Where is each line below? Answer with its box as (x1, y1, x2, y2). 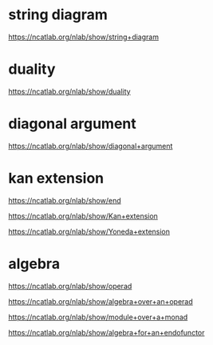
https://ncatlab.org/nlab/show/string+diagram (8, 32, 160, 42)
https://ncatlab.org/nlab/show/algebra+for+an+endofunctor (8, 327, 205, 337)
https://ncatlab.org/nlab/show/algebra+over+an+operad (8, 296, 193, 306)
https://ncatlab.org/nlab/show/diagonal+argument (8, 141, 173, 150)
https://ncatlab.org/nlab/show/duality (8, 86, 131, 96)
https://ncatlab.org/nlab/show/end (8, 195, 121, 205)
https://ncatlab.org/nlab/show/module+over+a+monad (8, 312, 188, 322)
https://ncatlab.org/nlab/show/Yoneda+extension (8, 227, 170, 236)
